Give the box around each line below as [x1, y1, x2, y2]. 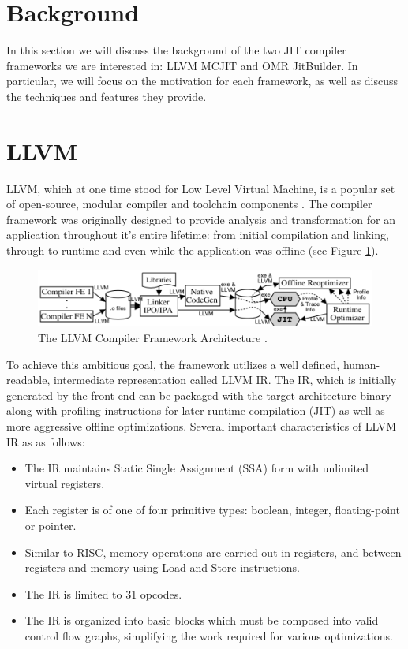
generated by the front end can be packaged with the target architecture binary [6, 386, 391, 403]
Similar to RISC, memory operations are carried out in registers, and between [24, 543, 402, 560]
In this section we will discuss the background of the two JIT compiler [6, 42, 346, 58]
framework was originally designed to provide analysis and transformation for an [6, 211, 396, 227]
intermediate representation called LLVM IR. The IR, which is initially [53, 371, 397, 388]
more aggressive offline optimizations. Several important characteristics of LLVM [6, 417, 397, 434]
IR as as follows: [6, 433, 85, 449]
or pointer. [24, 517, 77, 533]
